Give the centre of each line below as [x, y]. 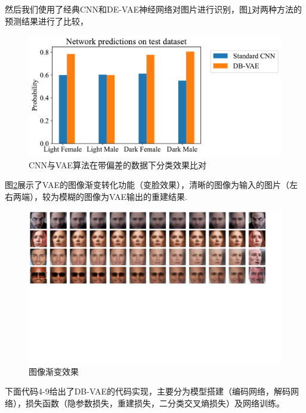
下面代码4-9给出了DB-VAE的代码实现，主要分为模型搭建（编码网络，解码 [148, 391]
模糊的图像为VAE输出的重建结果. [123, 196]
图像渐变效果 [54, 371]
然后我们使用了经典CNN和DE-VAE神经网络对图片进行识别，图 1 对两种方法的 [153, 9]
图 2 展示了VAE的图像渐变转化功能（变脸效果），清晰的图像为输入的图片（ [147, 185]
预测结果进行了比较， [47, 21]
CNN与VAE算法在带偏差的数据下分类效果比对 [118, 164]
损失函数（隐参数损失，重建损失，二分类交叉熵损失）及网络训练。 [155, 403]
